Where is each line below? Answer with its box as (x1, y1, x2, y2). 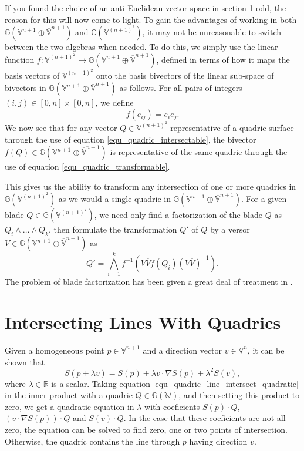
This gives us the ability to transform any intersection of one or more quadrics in (5, 180, 296, 192)
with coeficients (144, 400, 200, 412)
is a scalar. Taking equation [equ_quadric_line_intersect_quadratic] (51, 377, 299, 389)
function (5, 53, 35, 65)
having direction (189, 435, 248, 447)
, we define (95, 96, 134, 109)
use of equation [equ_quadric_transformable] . (5, 160, 170, 173)
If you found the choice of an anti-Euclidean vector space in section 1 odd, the (5, 2, 286, 14)
